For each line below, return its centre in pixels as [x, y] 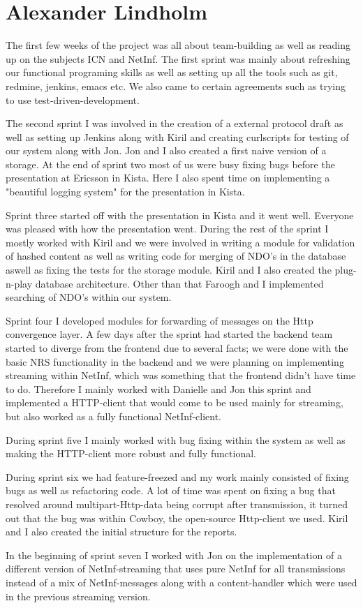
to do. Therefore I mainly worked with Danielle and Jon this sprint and [158, 388]
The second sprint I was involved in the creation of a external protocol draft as [175, 123]
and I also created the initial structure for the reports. [121, 532]
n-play [19, 283]
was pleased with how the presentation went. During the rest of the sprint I [167, 229]
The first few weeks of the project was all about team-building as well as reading [178, 45]
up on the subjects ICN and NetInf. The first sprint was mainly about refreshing [178, 58]
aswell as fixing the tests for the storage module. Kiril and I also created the [169, 270]
